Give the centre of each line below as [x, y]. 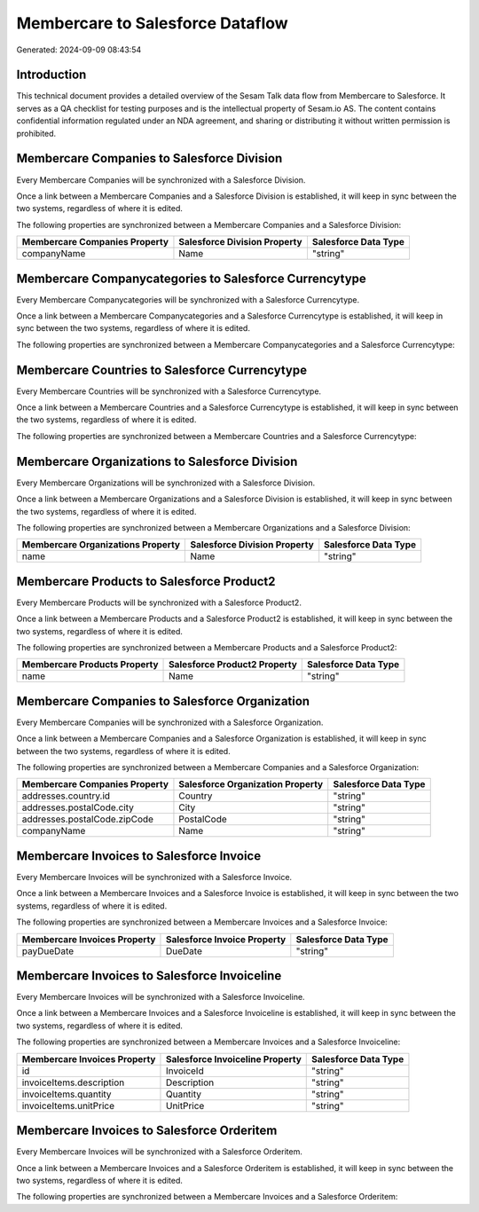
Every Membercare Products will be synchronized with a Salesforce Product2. [159, 602]
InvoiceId [185, 1071]
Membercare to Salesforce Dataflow [152, 23]
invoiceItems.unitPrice [68, 1106]
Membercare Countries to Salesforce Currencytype [162, 370]
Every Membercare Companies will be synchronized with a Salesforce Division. [161, 180]
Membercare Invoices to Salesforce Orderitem [147, 1131]
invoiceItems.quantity [67, 1094]
